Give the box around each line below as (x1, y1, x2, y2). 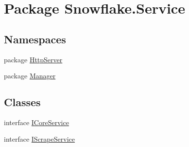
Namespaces (4, 31, 66, 46)
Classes (4, 94, 41, 110)
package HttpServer (4, 54, 63, 64)
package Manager (4, 71, 56, 81)
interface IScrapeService (4, 133, 75, 144)
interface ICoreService (4, 117, 69, 127)
